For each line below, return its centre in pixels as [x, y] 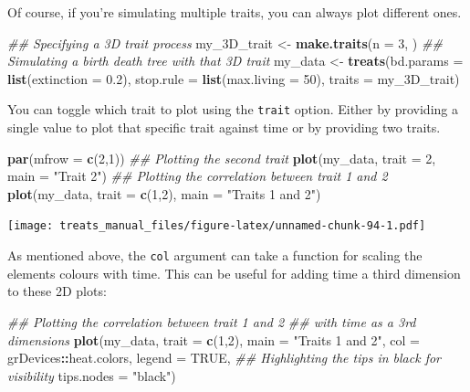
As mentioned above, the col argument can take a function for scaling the [215, 255]
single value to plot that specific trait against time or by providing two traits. [224, 127]
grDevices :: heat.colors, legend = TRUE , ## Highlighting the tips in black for [224, 358]
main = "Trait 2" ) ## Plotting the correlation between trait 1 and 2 [198, 176]
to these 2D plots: [57, 291]
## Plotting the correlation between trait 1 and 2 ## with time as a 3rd [212, 321]
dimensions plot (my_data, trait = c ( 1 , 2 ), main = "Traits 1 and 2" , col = [214, 339]
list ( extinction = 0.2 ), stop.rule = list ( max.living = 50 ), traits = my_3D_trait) [234, 78]
